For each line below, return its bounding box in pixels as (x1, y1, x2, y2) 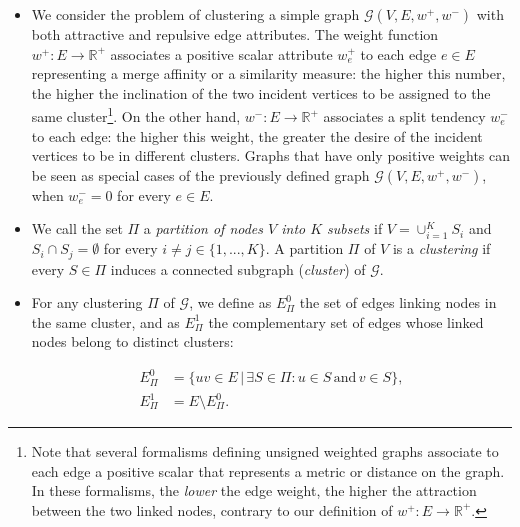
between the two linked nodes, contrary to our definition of (31, 499, 393, 520)
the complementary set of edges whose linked (208, 311, 484, 332)
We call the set (31, 218, 123, 239)
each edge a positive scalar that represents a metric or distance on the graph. (31, 460, 505, 481)
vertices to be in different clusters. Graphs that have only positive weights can (31, 145, 511, 166)
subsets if (327, 218, 383, 239)
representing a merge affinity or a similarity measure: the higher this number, (31, 63, 506, 84)
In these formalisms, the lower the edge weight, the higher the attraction (31, 480, 477, 501)
